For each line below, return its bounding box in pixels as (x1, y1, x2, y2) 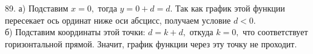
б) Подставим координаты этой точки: (5, 25, 146, 38)
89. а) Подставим (5, 2, 69, 14)
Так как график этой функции (175, 2, 285, 14)
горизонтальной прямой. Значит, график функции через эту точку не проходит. (5, 37, 297, 50)
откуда (189, 25, 214, 38)
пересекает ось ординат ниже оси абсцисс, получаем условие (5, 13, 231, 26)
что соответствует (243, 25, 308, 38)
